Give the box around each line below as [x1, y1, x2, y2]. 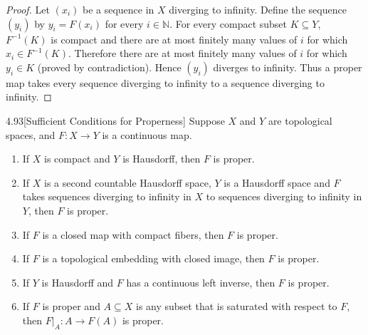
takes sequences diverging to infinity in [22, 189, 191, 204]
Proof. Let [6, 2, 50, 16]
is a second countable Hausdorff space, [44, 175, 211, 190]
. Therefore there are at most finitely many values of [68, 46, 297, 61]
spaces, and [6, 127, 56, 142]
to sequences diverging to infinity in [206, 189, 362, 204]
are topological [268, 113, 332, 128]
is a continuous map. [102, 127, 192, 142]
